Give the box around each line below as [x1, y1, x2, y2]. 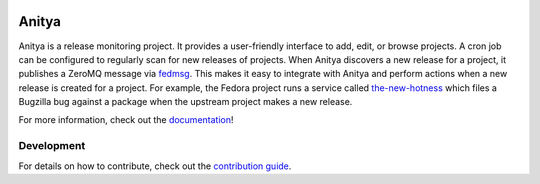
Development [18, 139, 86, 153]
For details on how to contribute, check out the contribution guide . [18, 160, 292, 172]
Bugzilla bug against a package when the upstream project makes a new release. [18, 96, 353, 108]
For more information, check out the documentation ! [18, 114, 234, 126]
